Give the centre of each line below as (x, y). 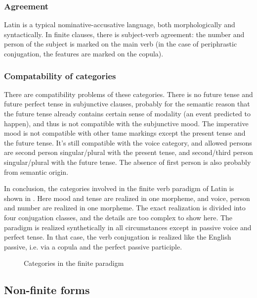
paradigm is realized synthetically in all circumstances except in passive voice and (128, 227)
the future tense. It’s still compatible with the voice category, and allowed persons (128, 142)
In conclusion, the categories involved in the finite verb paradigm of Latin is (119, 188)
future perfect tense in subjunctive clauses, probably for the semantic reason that (127, 104)
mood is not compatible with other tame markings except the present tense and (125, 133)
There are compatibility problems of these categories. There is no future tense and (128, 94)
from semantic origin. (36, 172)
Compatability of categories (60, 75)
